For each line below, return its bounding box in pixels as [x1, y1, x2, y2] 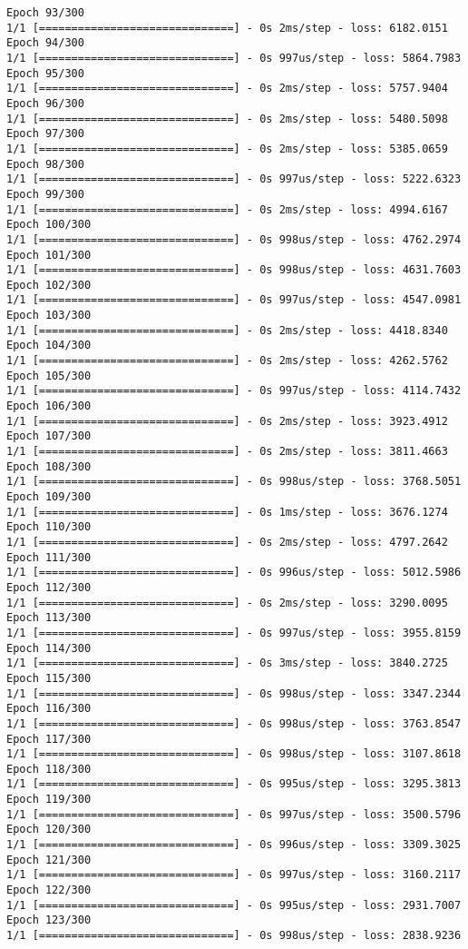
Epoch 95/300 [6, 66, 84, 80]
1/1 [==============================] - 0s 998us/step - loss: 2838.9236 [6, 929, 462, 943]
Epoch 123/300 [6, 914, 92, 927]
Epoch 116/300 [6, 702, 92, 716]
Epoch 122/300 [6, 884, 92, 897]
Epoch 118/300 [6, 762, 92, 776]
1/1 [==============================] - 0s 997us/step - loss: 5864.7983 [6, 51, 462, 64]
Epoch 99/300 [6, 187, 84, 201]
